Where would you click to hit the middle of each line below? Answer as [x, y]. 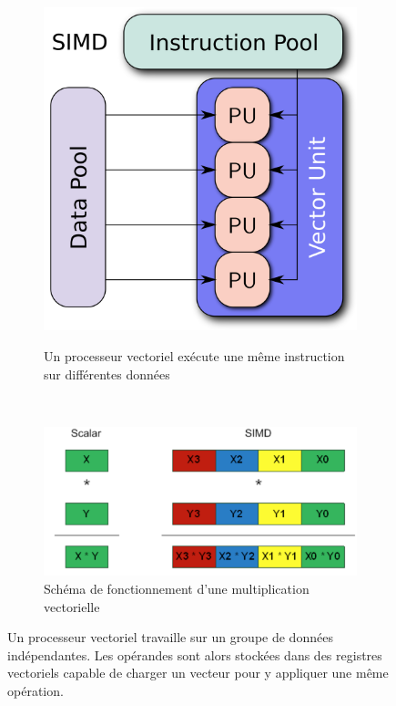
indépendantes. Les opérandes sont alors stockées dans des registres [195, 654]
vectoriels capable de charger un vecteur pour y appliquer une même [198, 673]
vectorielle [72, 606]
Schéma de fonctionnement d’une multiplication [177, 588]
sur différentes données [107, 374]
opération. [36, 690]
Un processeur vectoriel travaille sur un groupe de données [170, 637]
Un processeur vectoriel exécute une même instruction [194, 355]
